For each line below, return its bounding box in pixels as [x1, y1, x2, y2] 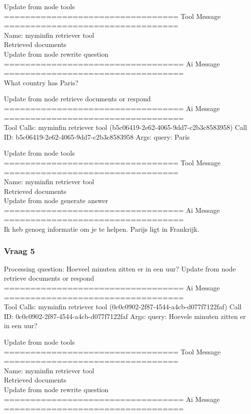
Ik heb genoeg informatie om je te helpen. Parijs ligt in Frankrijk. [4, 224, 200, 234]
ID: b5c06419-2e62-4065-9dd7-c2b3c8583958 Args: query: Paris [4, 131, 190, 142]
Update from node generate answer [4, 195, 108, 206]
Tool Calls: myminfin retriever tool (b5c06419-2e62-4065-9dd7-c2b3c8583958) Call [4, 122, 247, 132]
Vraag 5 [4, 244, 35, 256]
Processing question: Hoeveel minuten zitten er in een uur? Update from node [4, 263, 236, 273]
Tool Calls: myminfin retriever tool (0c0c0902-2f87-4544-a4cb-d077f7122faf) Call [4, 302, 242, 312]
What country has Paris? [4, 77, 79, 87]
